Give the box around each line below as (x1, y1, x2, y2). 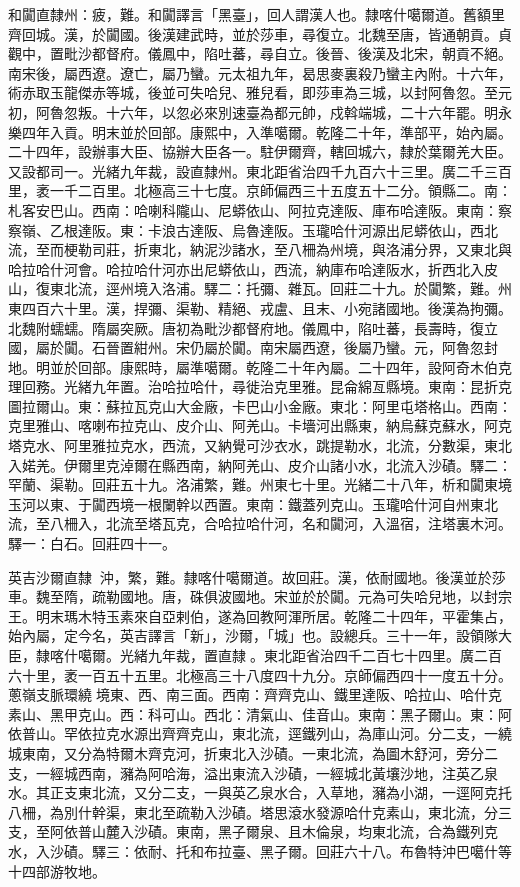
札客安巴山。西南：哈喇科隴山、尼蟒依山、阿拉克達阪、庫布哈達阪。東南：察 (8, 199, 512, 220)
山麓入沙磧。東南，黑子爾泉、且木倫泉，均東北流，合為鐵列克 (91, 821, 498, 842)
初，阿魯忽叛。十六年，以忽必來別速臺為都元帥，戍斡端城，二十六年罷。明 (8, 101, 498, 122)
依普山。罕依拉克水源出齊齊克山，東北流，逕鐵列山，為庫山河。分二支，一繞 (8, 723, 512, 744)
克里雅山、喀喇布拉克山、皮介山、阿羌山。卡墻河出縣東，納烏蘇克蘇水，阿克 (8, 415, 512, 436)
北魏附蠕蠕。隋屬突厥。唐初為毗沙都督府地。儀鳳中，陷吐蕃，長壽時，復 (8, 317, 484, 338)
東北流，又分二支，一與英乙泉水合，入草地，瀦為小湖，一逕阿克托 (77, 782, 512, 803)
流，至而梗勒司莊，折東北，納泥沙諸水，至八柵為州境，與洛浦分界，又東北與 (8, 239, 512, 260)
